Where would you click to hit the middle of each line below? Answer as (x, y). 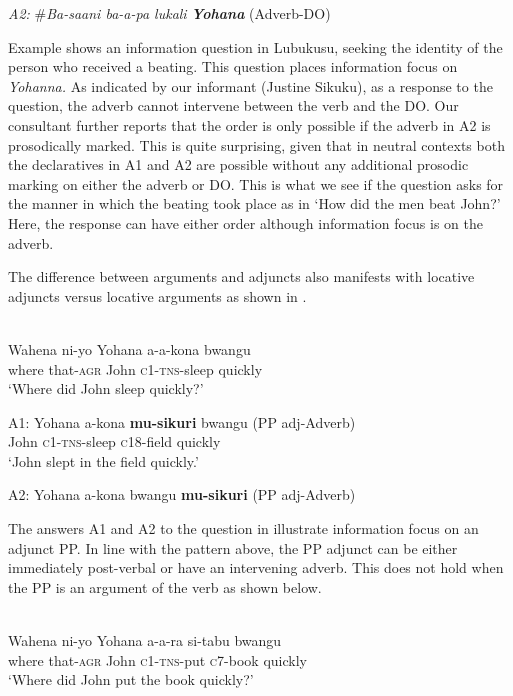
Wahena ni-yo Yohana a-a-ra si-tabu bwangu (145, 640)
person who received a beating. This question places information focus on (233, 66)
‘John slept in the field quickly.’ (103, 460)
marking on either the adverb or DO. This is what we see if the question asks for (256, 183)
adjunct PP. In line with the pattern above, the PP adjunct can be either (233, 547)
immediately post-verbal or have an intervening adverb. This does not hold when (256, 567)
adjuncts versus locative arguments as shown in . (157, 295)
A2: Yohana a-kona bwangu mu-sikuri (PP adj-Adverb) (182, 494)
